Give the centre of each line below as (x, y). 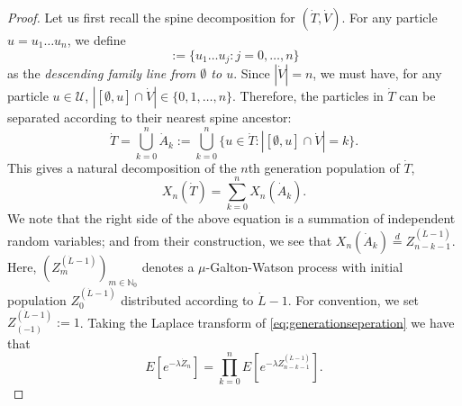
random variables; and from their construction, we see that (170, 240)
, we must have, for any (377, 73)
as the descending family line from (102, 73)
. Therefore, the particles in (308, 96)
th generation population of (324, 167)
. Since (252, 73)
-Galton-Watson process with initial (304, 266)
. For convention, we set (353, 299)
